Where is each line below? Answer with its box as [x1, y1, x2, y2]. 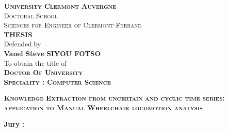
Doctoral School [4, 10, 58, 20]
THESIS [4, 29, 33, 39]
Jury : [4, 118, 25, 129]
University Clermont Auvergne [4, 1, 116, 11]
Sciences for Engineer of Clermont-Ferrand [4, 20, 142, 30]
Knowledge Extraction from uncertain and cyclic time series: [4, 93, 225, 103]
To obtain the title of [4, 58, 67, 68]
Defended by [4, 39, 41, 49]
